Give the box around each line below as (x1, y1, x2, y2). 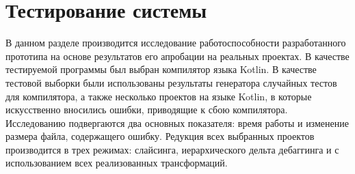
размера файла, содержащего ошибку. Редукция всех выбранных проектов (5, 129, 315, 143)
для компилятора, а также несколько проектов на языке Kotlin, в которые (5, 89, 312, 103)
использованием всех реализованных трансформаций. (5, 156, 228, 170)
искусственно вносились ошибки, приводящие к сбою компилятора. (5, 102, 288, 117)
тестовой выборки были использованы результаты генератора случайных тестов (5, 75, 337, 89)
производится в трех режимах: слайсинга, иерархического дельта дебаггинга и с (5, 142, 339, 156)
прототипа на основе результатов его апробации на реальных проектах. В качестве (5, 48, 350, 63)
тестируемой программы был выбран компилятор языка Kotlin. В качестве (5, 62, 317, 76)
